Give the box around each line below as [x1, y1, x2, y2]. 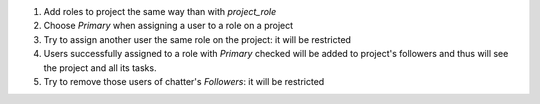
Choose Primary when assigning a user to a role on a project [43, 20, 294, 32]
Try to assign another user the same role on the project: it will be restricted [43, 33, 352, 45]
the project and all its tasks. [43, 61, 157, 74]
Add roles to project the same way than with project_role [43, 6, 277, 17]
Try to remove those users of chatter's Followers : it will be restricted [43, 75, 325, 87]
